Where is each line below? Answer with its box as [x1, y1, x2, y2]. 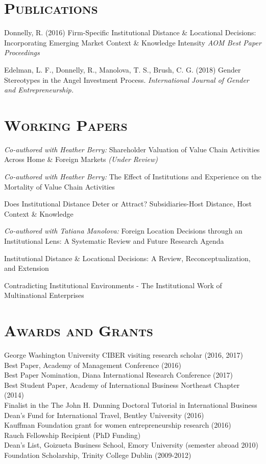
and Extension [4, 263, 49, 273]
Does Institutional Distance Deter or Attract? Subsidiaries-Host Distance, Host [4, 198, 252, 209]
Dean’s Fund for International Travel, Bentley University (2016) [4, 409, 204, 420]
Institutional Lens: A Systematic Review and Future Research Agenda [4, 235, 224, 246]
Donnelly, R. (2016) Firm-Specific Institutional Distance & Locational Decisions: [4, 27, 256, 38]
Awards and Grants [4, 320, 153, 341]
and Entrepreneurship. [4, 84, 74, 95]
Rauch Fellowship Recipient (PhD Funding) [4, 429, 141, 440]
